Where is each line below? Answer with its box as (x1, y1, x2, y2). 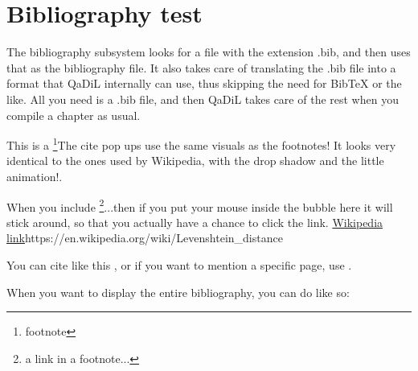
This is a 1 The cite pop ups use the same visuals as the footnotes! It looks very (6, 134, 396, 153)
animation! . (6, 167, 63, 184)
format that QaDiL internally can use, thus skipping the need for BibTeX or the (6, 75, 402, 92)
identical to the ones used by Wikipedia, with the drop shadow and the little (6, 152, 384, 169)
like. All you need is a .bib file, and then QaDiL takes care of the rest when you (6, 90, 399, 107)
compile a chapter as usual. (6, 106, 141, 123)
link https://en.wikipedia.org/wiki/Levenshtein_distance (6, 229, 283, 246)
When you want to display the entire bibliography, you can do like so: (6, 283, 350, 300)
